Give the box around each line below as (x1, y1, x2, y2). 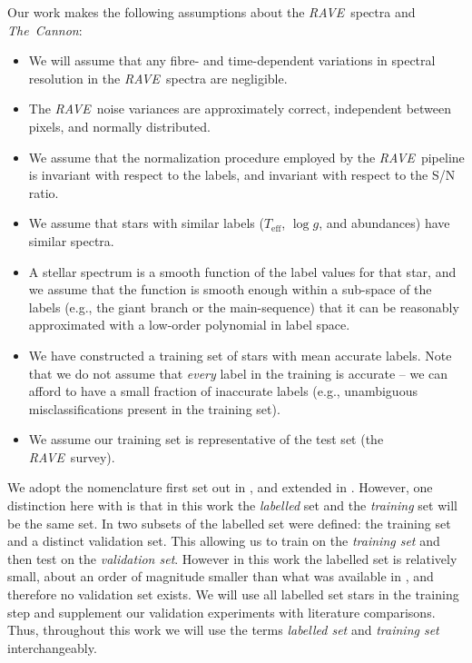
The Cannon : (7, 20, 83, 39)
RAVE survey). (28, 447, 115, 466)
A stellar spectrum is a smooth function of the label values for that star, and (28, 262, 457, 281)
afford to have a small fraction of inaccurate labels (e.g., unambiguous (28, 381, 418, 401)
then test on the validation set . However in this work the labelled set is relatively (7, 549, 457, 568)
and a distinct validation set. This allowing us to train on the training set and (7, 531, 440, 550)
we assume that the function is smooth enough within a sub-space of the (28, 280, 432, 299)
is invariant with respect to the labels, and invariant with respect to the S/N (28, 165, 456, 184)
